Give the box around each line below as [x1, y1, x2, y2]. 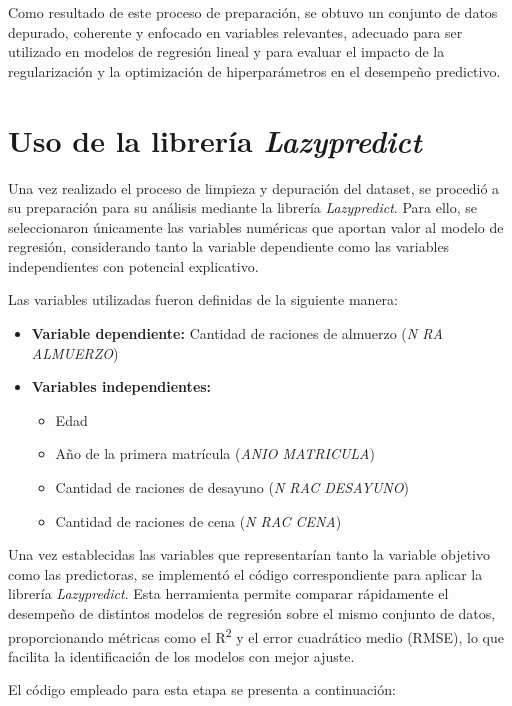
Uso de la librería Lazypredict [8, 119, 422, 161]
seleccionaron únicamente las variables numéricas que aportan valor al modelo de [8, 216, 504, 237]
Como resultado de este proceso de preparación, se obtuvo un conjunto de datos [8, 2, 498, 22]
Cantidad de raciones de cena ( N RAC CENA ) [55, 510, 342, 531]
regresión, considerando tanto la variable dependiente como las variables [8, 236, 450, 257]
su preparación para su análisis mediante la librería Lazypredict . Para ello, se [8, 197, 477, 218]
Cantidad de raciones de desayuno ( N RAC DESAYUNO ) [55, 477, 409, 498]
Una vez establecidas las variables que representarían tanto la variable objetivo [8, 544, 491, 565]
